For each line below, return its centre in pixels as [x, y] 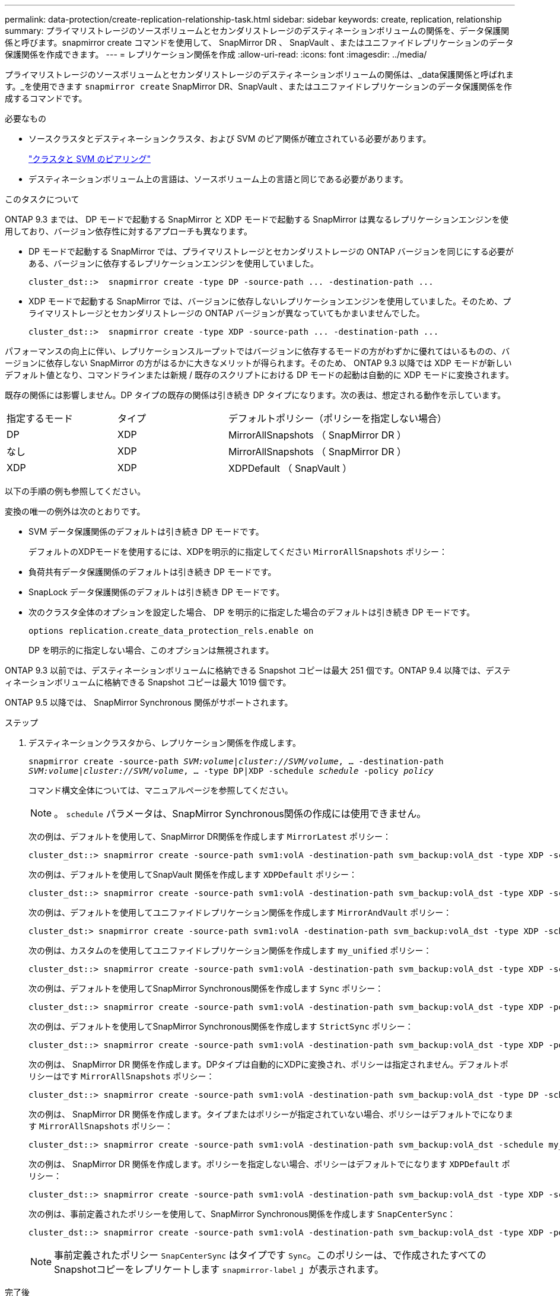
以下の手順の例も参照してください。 [75, 491]
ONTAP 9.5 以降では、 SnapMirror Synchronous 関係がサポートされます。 [149, 702]
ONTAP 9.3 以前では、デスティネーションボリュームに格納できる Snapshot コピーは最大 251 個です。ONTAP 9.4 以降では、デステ [258, 670]
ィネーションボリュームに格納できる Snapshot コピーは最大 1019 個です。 [148, 682]
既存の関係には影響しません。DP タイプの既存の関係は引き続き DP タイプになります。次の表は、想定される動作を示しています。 [255, 395]
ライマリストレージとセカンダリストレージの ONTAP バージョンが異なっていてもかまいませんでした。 [227, 313]
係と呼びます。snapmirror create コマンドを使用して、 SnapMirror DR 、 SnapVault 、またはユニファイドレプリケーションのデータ [259, 42]
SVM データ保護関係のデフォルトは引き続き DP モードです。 [146, 531]
